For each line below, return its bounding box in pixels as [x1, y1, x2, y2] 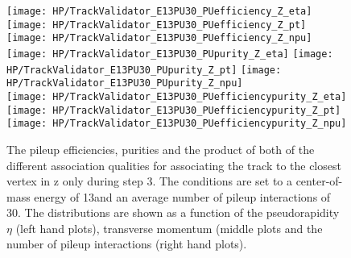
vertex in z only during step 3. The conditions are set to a [6, 173, 292, 189]
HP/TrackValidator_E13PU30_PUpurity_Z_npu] [6, 77, 243, 89]
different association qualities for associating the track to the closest [6, 156, 341, 173]
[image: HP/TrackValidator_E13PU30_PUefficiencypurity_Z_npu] [6, 118, 347, 130]
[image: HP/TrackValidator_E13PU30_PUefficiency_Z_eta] [6, 6, 312, 17]
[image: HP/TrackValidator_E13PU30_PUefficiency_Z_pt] [6, 19, 307, 31]
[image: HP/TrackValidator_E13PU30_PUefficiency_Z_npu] [6, 32, 312, 44]
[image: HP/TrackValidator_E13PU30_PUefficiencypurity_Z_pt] [6, 104, 341, 116]
